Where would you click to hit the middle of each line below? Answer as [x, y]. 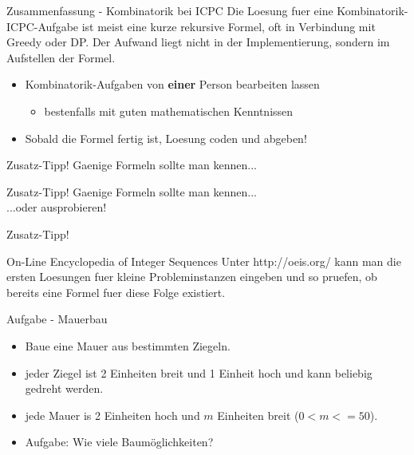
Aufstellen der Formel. [61, 57]
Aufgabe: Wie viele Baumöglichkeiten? [119, 442]
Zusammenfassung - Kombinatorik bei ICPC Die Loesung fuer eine [170, 10]
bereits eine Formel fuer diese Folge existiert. [116, 292]
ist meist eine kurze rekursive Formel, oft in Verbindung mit [229, 26]
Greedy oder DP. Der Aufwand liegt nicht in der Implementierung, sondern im [198, 42]
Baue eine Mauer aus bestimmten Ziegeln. [128, 345]
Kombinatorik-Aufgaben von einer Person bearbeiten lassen [172, 84]
